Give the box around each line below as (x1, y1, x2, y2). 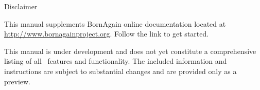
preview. (4, 76, 30, 86)
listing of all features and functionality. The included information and (4, 56, 227, 66)
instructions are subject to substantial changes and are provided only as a (4, 65, 237, 76)
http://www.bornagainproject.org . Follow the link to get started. (4, 28, 209, 39)
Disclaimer (4, 1, 38, 11)
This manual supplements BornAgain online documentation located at (4, 18, 226, 29)
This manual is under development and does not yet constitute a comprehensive (4, 45, 256, 56)
